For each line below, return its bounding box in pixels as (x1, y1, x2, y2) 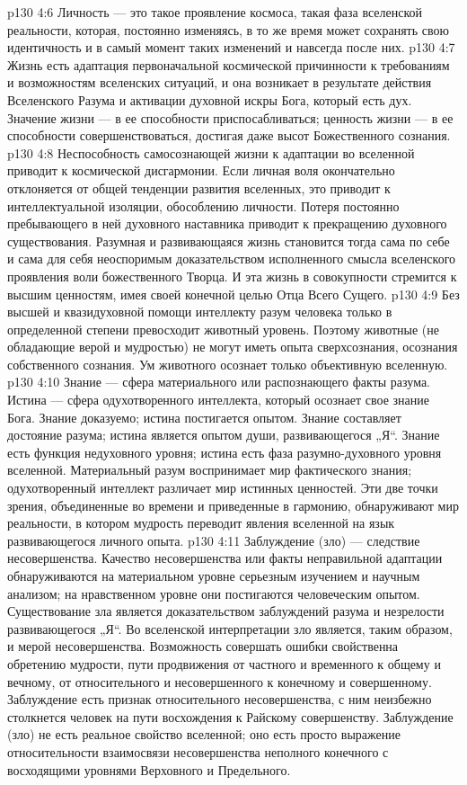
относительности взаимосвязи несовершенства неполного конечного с (7, 742, 389, 761)
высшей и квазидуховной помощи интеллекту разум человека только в (7, 302, 392, 321)
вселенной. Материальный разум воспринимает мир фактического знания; (7, 460, 412, 479)
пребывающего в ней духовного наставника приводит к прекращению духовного (7, 214, 447, 233)
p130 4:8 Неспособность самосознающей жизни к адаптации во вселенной (7, 143, 415, 162)
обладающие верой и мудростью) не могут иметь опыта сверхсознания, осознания (7, 337, 458, 356)
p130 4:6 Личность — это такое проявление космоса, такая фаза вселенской (7, 3, 423, 21)
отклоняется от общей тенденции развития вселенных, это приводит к (7, 178, 391, 197)
